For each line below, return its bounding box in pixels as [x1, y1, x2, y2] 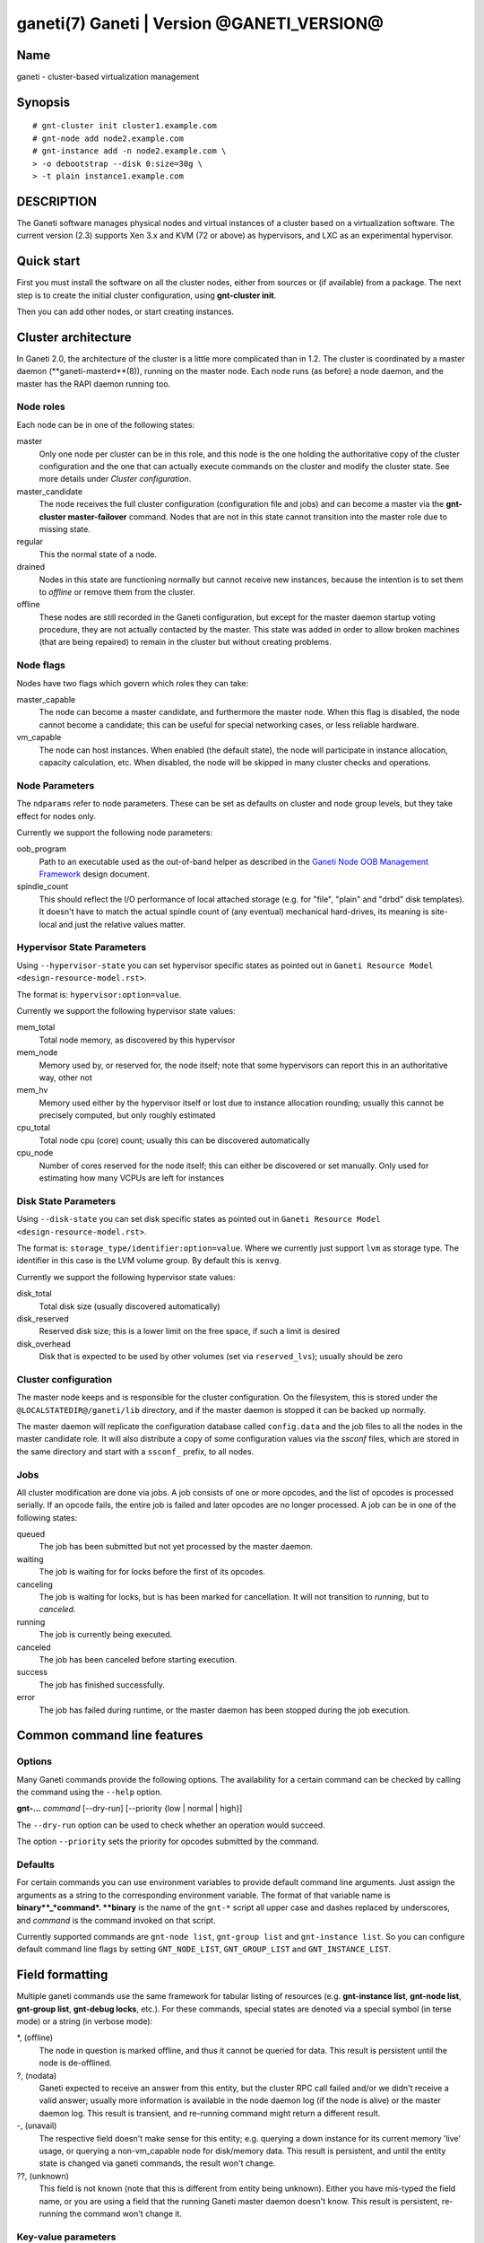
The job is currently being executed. [39, 1629, 173, 1640]
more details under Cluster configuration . [39, 474, 192, 484]
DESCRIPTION [16, 194, 98, 209]
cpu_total [16, 1122, 51, 1133]
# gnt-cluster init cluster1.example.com [32, 121, 217, 131]
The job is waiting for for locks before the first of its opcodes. [39, 1567, 266, 1577]
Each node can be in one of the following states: [16, 419, 195, 430]
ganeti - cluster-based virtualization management [16, 72, 200, 83]
